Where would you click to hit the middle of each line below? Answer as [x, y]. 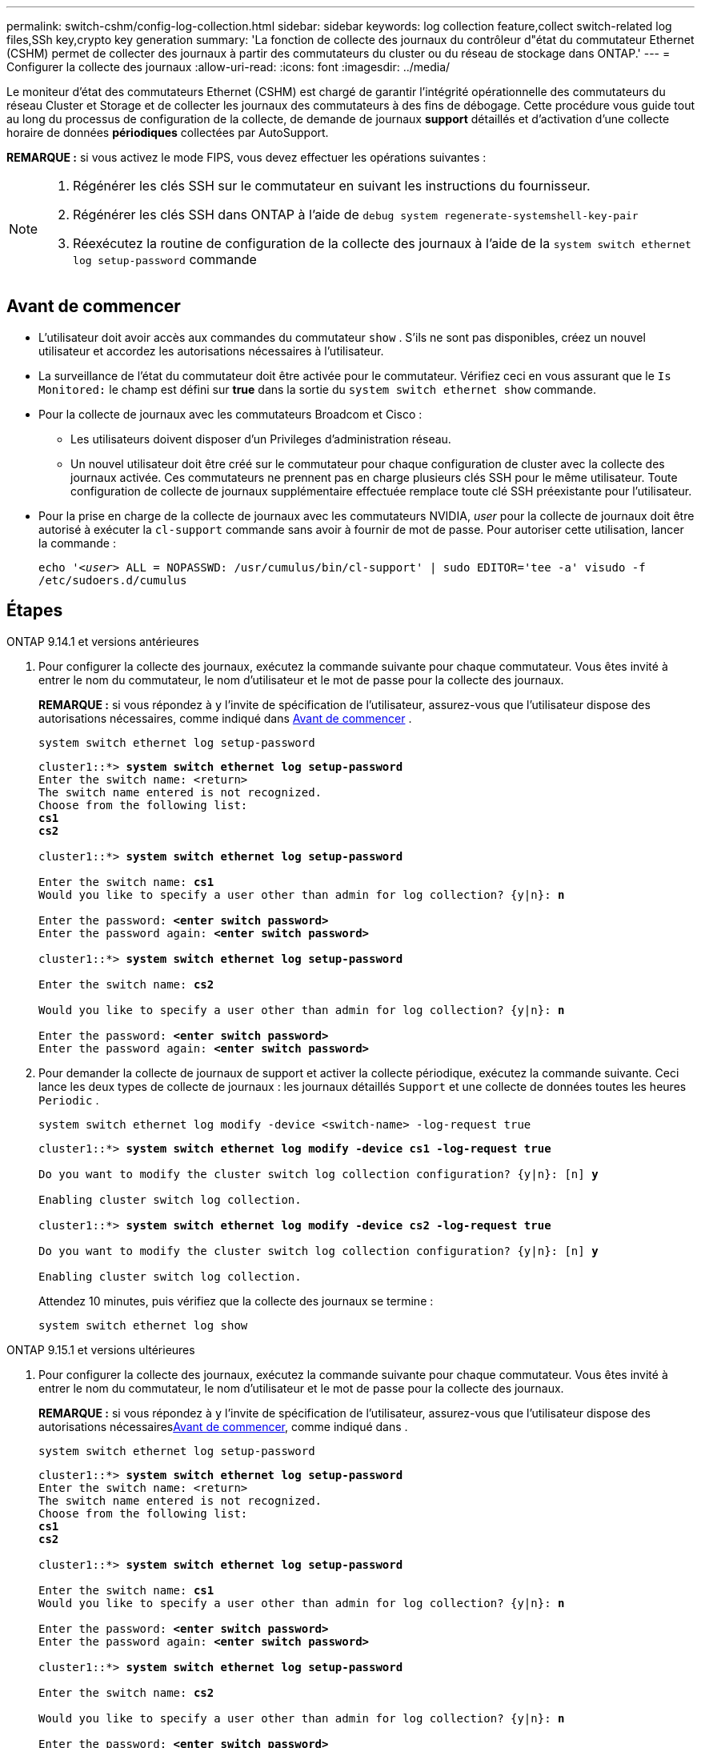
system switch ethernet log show [143, 1325]
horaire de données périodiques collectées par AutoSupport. [168, 132]
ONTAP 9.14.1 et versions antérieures [103, 641]
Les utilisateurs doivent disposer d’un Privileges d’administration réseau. [261, 439]
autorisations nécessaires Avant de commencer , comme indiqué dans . [223, 1426]
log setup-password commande [165, 259]
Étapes [35, 611]
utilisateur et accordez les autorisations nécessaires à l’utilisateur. [211, 351]
